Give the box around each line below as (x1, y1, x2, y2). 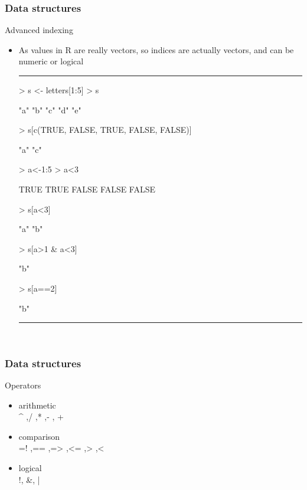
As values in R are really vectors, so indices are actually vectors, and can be (18, 43, 294, 55)
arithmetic (18, 398, 56, 411)
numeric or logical (18, 55, 84, 67)
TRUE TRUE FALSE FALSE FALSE (18, 182, 156, 195)
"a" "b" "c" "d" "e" (18, 103, 81, 116)
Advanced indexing (5, 24, 73, 36)
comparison (18, 430, 60, 442)
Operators (5, 378, 41, 391)
